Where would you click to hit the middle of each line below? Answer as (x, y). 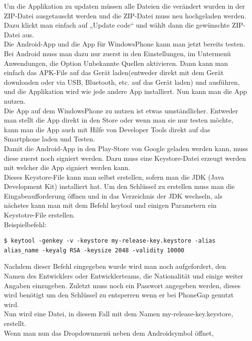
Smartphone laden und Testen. (49, 139)
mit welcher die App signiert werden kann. (67, 167)
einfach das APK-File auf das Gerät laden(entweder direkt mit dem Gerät (114, 72)
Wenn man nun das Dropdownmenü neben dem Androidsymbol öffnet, (109, 333)
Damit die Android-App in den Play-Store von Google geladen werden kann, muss (126, 148)
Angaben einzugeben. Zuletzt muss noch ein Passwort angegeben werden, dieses (122, 285)
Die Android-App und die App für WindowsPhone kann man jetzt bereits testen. (125, 44)
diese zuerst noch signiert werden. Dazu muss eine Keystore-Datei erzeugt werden (125, 158)
